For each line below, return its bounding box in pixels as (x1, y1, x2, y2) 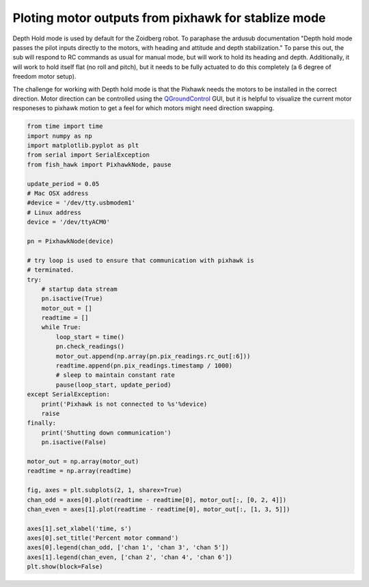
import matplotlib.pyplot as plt (27, 142, 139, 150)
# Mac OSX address (27, 190, 89, 197)
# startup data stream (41, 285, 118, 293)
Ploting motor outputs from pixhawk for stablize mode (12, 10, 326, 25)
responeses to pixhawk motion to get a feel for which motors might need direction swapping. (12, 104, 275, 112)
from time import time (27, 122, 103, 130)
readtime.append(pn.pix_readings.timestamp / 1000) (55, 362, 233, 369)
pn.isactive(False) (41, 439, 107, 446)
